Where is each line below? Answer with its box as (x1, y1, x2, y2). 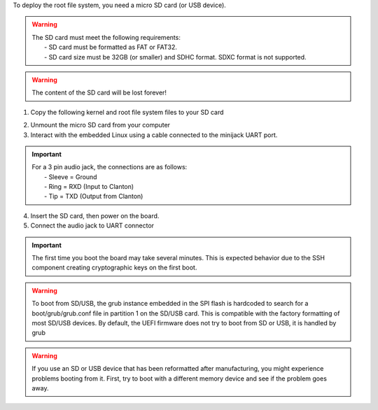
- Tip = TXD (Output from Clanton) (44, 192, 143, 201)
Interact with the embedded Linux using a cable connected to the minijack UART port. (30, 130, 278, 139)
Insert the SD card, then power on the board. (30, 211, 160, 220)
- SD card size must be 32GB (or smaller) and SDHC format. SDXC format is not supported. (44, 52, 307, 61)
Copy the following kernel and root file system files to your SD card (30, 108, 224, 116)
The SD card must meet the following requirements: (31, 33, 181, 41)
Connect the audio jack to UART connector (30, 221, 154, 230)
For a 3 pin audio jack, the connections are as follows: (31, 163, 188, 171)
